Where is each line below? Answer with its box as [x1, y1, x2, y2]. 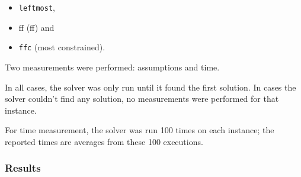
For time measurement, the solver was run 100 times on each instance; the [5, 124, 274, 136]
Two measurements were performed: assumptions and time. [5, 60, 220, 73]
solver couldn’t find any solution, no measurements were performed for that [5, 92, 279, 105]
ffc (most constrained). [18, 41, 105, 53]
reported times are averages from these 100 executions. [5, 135, 203, 147]
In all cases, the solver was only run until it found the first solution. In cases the [5, 81, 296, 93]
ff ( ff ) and [18, 21, 55, 33]
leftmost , [18, 1, 55, 13]
